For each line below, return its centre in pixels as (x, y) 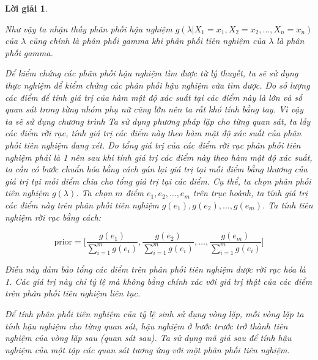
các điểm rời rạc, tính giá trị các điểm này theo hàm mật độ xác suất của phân (153, 133)
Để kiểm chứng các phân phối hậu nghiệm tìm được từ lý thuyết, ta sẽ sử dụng (152, 73)
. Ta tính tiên (287, 204)
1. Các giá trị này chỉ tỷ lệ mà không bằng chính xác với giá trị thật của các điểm (159, 281)
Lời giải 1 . (26, 8)
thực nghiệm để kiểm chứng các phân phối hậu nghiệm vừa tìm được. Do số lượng (157, 85)
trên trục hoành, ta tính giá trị (250, 193)
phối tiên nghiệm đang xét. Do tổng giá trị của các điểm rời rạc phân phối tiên (153, 145)
